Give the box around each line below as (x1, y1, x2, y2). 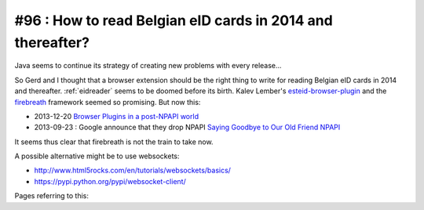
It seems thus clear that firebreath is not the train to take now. (14, 137, 214, 147)
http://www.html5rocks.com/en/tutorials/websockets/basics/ (34, 165, 232, 176)
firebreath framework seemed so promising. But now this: (14, 97, 201, 107)
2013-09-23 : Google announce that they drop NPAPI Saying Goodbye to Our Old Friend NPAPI (34, 122, 341, 132)
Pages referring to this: (14, 191, 90, 201)
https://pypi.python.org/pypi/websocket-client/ (34, 176, 186, 186)
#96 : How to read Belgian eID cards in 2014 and (14, 12, 333, 29)
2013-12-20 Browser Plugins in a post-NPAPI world (34, 111, 199, 121)
